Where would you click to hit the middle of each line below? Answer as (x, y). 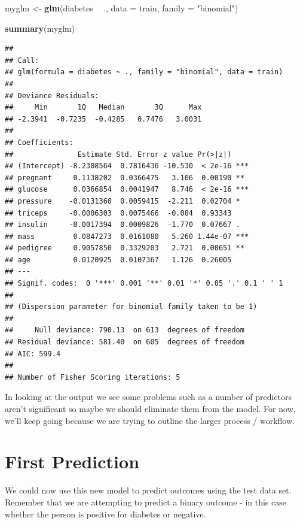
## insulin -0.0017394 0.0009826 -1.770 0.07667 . (123, 225)
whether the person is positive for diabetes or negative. (105, 514)
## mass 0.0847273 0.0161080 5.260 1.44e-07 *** (127, 236)
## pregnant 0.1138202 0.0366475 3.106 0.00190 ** (125, 178)
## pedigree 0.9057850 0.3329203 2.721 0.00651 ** (125, 248)
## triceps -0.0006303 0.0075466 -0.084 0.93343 (118, 213)
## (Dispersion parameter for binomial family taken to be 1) (131, 307)
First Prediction (72, 461)
